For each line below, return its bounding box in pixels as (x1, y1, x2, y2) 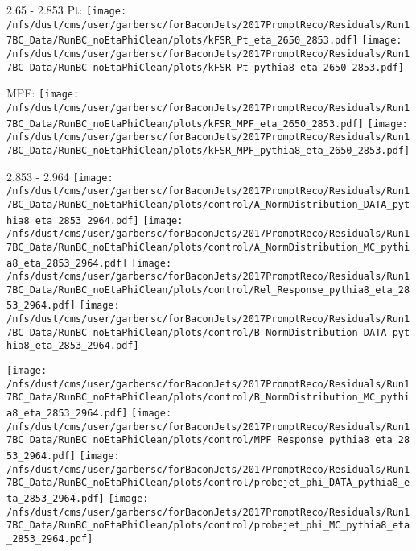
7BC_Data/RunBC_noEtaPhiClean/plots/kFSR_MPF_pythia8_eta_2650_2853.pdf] (6, 144, 410, 156)
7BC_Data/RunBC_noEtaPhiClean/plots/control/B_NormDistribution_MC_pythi (6, 391, 410, 404)
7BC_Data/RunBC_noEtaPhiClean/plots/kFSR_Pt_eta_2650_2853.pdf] (6, 35, 358, 47)
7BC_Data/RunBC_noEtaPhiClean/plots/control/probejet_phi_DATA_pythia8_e (6, 477, 410, 489)
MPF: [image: (6, 85, 80, 101)
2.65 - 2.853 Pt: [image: (6, 2, 127, 18)
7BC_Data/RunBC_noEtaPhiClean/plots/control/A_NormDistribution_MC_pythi (6, 241, 410, 253)
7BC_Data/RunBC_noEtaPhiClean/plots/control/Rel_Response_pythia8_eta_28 (6, 284, 410, 296)
